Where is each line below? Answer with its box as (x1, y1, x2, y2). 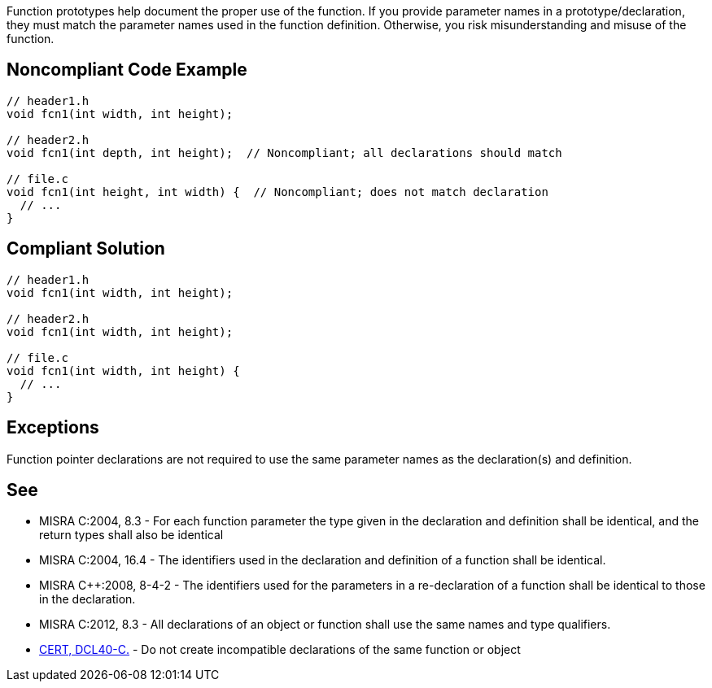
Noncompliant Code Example (7, 59, 247, 81)
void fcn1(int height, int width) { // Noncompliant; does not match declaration (7, 185, 548, 198)
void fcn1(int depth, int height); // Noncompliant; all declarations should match (7, 146, 562, 159)
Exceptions (7, 417, 99, 438)
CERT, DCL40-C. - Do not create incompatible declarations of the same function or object (39, 642, 521, 657)
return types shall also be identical (39, 528, 224, 542)
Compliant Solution (7, 238, 165, 259)
